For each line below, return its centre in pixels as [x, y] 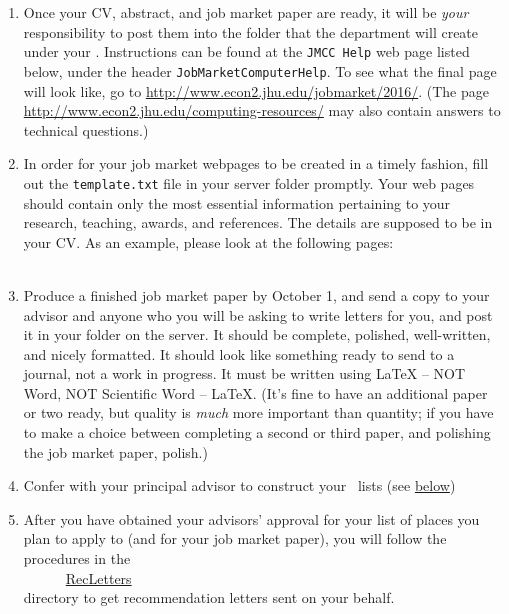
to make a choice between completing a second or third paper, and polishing [257, 432]
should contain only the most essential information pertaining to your [237, 202]
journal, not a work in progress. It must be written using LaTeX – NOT [244, 373]
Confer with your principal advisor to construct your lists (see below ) [239, 485]
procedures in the [77, 558]
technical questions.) [86, 129]
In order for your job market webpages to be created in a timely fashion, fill [256, 163]
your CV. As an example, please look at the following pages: [208, 241]
